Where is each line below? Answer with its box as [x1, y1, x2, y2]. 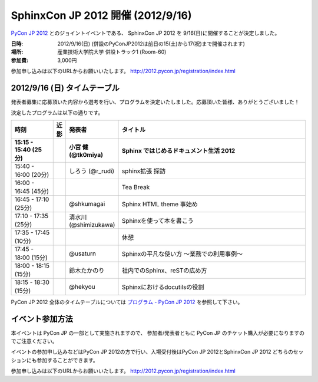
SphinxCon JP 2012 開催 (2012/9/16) [11, 9, 192, 22]
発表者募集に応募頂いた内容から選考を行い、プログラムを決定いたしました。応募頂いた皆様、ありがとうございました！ [11, 98, 300, 106]
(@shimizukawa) [68, 220, 115, 229]
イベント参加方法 [11, 314, 73, 324]
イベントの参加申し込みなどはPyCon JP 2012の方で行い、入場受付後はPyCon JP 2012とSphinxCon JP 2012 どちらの [11, 348, 294, 355]
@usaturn [68, 249, 97, 258]
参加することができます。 [36, 357, 98, 364]
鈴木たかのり [68, 266, 105, 274]
